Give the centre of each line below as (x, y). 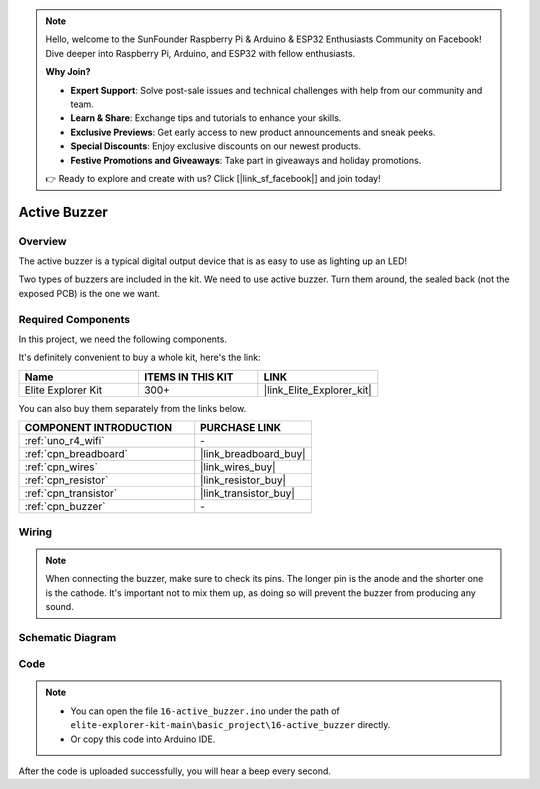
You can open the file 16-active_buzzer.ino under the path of (205, 711)
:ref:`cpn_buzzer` (65, 507)
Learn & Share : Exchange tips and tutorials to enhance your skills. (206, 118)
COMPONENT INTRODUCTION (98, 428)
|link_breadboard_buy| (253, 454)
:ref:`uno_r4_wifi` (64, 441)
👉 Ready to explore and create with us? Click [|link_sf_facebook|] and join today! (213, 178)
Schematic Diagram (67, 637)
